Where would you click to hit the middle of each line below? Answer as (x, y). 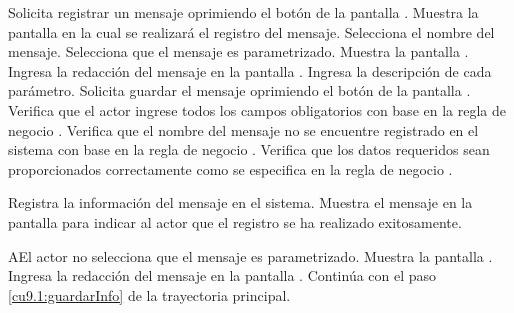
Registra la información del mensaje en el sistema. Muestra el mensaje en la (240, 202)
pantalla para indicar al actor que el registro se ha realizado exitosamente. (235, 221)
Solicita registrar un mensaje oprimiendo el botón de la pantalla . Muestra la (243, 12)
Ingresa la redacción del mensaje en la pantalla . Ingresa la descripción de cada (250, 70)
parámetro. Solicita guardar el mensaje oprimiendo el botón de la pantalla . (239, 90)
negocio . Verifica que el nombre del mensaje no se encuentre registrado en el (243, 129)
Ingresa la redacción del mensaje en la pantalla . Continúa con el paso (222, 275)
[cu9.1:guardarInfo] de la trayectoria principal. (149, 294)
